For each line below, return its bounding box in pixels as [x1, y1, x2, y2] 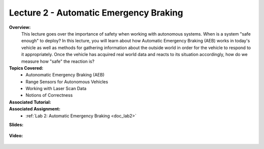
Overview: [9, 24, 31, 30]
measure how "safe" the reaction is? [21, 58, 95, 64]
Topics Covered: [9, 65, 44, 71]
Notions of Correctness [25, 93, 73, 98]
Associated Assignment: [9, 106, 61, 112]
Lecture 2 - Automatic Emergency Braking [9, 7, 183, 18]
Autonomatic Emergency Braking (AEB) [25, 72, 105, 78]
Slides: [9, 122, 24, 128]
